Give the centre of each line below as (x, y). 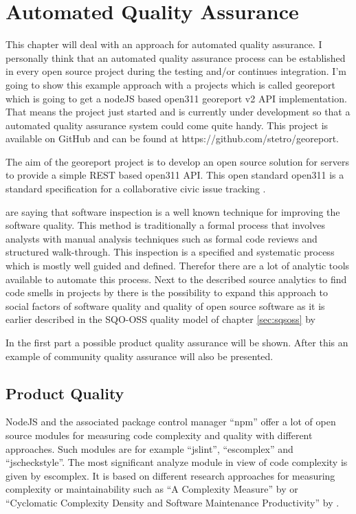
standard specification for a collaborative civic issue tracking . (136, 189)
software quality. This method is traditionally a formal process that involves (165, 225)
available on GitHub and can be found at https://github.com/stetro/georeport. (172, 138)
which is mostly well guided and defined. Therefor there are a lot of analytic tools (178, 266)
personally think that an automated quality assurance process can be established (176, 57)
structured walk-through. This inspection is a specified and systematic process (170, 252)
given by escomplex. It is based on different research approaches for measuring (170, 475)
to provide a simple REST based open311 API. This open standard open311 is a (175, 175)
